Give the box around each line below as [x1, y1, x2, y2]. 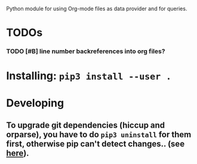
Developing [6, 97, 64, 110]
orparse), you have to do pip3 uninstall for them [6, 129, 192, 140]
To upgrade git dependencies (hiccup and [6, 120, 165, 130]
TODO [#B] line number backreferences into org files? [6, 47, 165, 55]
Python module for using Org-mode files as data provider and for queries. [6, 5, 187, 12]
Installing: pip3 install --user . [6, 69, 172, 83]
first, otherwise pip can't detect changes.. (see [6, 138, 185, 148]
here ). [6, 148, 29, 158]
